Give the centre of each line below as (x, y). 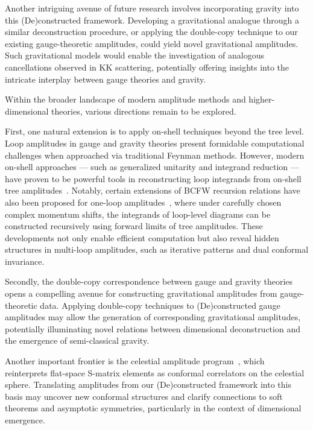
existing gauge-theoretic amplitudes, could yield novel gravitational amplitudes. (152, 43)
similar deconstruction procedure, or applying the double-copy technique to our (151, 32)
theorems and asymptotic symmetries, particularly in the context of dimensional (153, 408)
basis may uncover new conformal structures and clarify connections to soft (144, 396)
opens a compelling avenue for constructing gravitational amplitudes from (141, 293)
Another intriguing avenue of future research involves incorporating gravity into (152, 8)
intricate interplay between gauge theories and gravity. (106, 79)
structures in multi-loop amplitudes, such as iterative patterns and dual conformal (157, 249)
